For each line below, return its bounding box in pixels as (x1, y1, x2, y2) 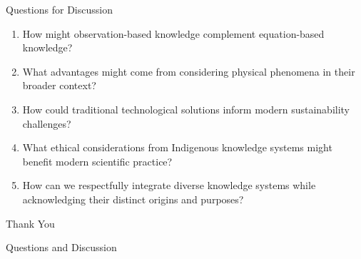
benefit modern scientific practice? (22, 153, 173, 168)
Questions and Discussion (6, 240, 117, 255)
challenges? (22, 116, 71, 131)
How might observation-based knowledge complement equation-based (22, 26, 325, 41)
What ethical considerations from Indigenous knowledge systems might (22, 140, 332, 155)
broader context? (22, 78, 96, 93)
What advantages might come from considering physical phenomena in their (22, 64, 355, 78)
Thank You (6, 215, 55, 230)
